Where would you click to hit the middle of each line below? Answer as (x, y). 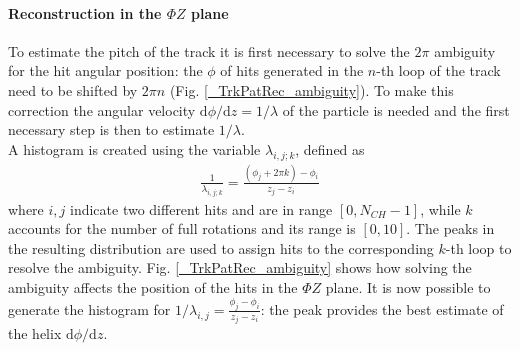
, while (440, 208)
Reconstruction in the (85, 12)
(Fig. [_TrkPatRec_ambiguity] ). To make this (311, 89)
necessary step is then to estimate (111, 129)
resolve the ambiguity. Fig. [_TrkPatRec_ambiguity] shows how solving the (240, 267)
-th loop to (478, 247)
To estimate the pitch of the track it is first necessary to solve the (209, 50)
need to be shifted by (73, 89)
